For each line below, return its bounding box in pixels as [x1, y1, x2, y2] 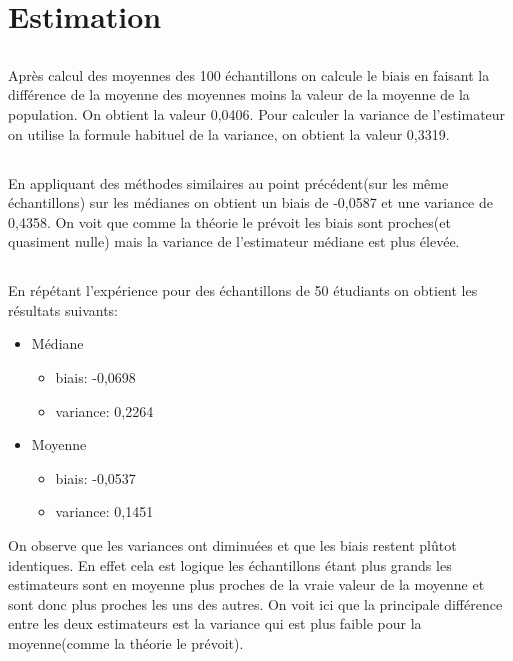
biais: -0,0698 [55, 367, 136, 388]
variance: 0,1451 [55, 501, 154, 522]
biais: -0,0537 [55, 467, 136, 488]
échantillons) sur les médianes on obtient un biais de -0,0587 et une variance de [8, 192, 493, 213]
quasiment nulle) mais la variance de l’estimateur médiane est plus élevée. [8, 231, 460, 252]
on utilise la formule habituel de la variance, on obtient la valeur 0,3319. [8, 123, 450, 144]
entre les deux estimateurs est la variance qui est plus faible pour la [8, 613, 422, 634]
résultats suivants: [8, 299, 119, 320]
